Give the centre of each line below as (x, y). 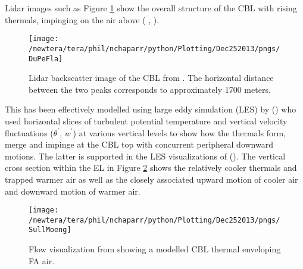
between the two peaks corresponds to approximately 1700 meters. (150, 89)
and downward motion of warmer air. (73, 191)
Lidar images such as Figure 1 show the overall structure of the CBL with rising (151, 8)
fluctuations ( (29, 132)
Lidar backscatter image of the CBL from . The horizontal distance (151, 78)
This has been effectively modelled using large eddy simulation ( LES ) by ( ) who (151, 109)
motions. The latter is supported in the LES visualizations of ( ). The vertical (145, 156)
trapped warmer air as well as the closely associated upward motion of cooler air (151, 179)
